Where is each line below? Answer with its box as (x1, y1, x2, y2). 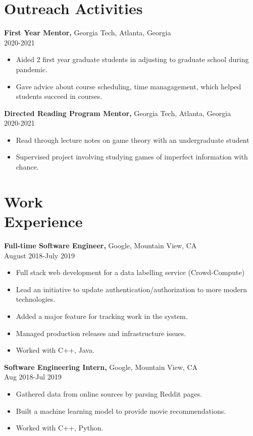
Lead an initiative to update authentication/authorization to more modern (16, 284, 247, 294)
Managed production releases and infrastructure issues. (16, 328, 186, 338)
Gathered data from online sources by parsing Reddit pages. (16, 388, 203, 399)
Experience (4, 211, 83, 232)
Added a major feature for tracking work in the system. (16, 310, 188, 321)
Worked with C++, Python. (16, 422, 104, 433)
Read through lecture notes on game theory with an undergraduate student (16, 134, 249, 145)
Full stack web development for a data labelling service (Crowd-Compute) (16, 267, 245, 278)
